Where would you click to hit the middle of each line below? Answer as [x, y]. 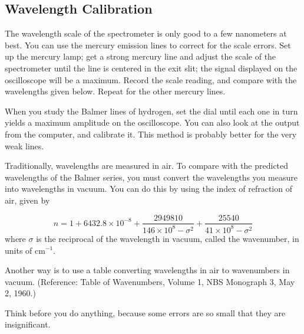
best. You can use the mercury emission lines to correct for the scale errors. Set [148, 45]
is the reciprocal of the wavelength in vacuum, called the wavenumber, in [168, 238]
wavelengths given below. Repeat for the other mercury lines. [115, 91]
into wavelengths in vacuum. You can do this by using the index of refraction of [148, 189]
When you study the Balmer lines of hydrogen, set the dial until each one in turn [151, 111]
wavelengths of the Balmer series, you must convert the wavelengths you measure [151, 177]
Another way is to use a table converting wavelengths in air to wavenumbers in [147, 270]
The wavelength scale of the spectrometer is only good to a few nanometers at [146, 33]
